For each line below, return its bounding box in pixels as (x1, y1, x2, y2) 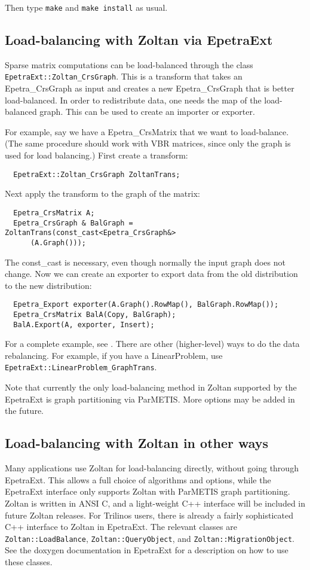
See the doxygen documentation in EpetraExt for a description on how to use (5, 544, 288, 556)
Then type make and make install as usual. (5, 1, 168, 13)
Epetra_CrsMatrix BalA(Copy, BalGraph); (13, 310, 176, 319)
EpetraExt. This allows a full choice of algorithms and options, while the (5, 473, 271, 486)
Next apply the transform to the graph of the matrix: (5, 187, 200, 200)
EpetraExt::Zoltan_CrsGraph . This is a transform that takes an (5, 70, 243, 83)
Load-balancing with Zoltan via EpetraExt (5, 31, 273, 49)
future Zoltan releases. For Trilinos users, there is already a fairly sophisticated (5, 508, 293, 521)
